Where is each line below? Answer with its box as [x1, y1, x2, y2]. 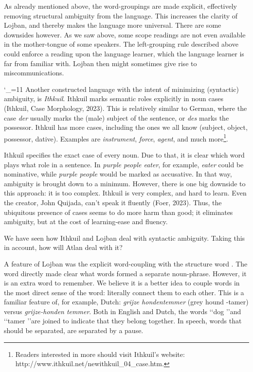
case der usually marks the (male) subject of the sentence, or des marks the [4, 112, 229, 123]
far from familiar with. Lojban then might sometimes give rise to [4, 58, 197, 68]
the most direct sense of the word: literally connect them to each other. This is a [4, 287, 244, 297]
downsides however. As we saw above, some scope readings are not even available [4, 29, 246, 39]
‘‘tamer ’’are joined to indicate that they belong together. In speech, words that [4, 316, 242, 326]
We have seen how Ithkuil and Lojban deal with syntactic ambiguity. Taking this [4, 232, 245, 243]
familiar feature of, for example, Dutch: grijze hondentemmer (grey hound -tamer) [4, 297, 249, 307]
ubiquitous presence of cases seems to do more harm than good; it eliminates [4, 207, 233, 217]
